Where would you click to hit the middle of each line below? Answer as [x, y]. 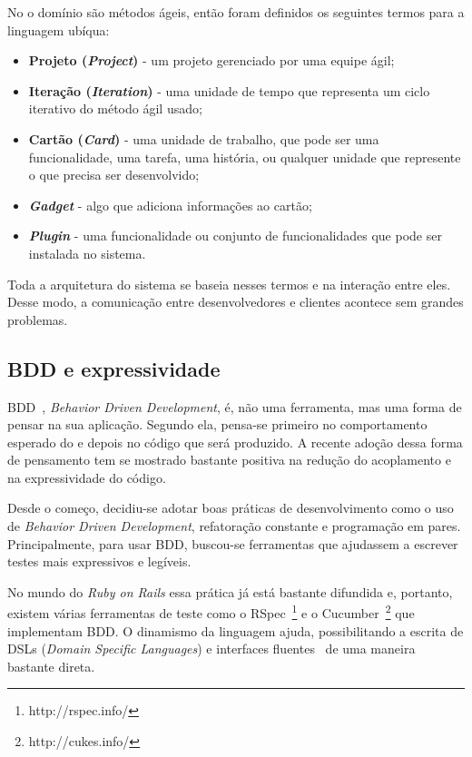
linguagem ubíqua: [59, 29]
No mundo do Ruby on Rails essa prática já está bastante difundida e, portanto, [230, 591]
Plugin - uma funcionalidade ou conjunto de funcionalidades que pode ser [235, 236]
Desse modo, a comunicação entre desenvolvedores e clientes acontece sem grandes [236, 302]
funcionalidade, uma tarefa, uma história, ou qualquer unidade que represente [245, 157]
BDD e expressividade [114, 368]
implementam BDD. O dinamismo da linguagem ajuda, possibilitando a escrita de [236, 630]
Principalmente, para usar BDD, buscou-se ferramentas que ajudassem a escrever [233, 543]
